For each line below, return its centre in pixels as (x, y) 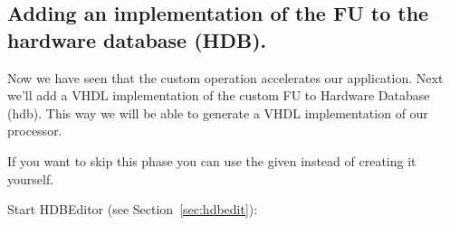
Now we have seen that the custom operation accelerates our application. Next (225, 77)
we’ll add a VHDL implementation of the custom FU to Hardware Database (219, 95)
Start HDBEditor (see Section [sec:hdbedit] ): (133, 209)
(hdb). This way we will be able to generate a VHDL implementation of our (218, 112)
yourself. (31, 178)
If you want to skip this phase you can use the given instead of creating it (212, 160)
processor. (35, 131)
